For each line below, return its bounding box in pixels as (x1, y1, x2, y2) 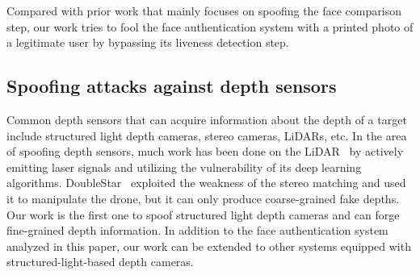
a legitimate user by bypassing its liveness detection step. (6, 34, 289, 51)
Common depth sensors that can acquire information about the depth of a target (6, 110, 407, 127)
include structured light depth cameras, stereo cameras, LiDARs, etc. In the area (6, 127, 407, 144)
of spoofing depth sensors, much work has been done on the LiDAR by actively (6, 143, 404, 160)
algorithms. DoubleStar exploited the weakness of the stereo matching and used (6, 174, 406, 191)
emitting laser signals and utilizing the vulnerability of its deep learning (6, 158, 362, 175)
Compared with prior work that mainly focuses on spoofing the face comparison (6, 2, 401, 19)
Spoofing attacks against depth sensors (6, 73, 337, 98)
